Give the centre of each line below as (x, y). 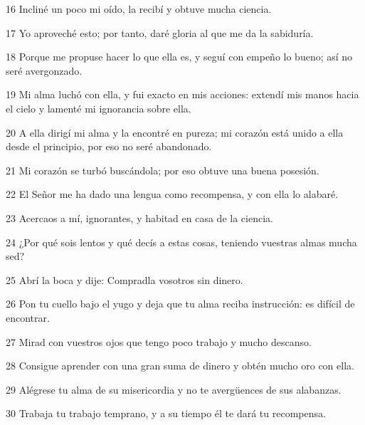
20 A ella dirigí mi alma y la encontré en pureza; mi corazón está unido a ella (175, 132)
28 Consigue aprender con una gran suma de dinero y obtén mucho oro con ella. (180, 366)
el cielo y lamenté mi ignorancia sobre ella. (99, 108)
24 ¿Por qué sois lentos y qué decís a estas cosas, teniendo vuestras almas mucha (181, 242)
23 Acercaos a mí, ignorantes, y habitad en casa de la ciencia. (139, 217)
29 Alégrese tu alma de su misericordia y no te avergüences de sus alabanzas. (174, 389)
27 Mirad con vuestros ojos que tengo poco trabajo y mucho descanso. (159, 341)
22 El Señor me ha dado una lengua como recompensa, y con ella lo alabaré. (172, 194)
